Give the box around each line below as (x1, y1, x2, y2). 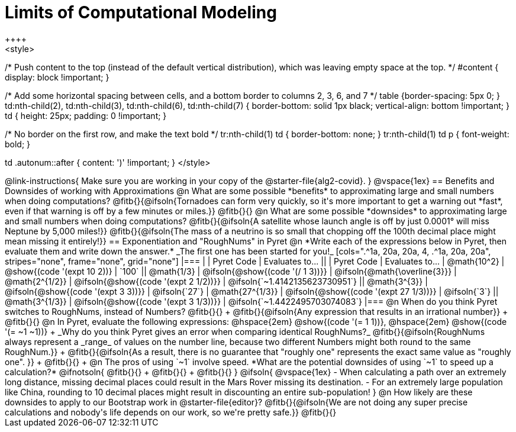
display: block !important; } (5, 72, 109, 82)
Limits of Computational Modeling (5, 2, 277, 22)
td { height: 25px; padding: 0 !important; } (5, 110, 167, 121)
